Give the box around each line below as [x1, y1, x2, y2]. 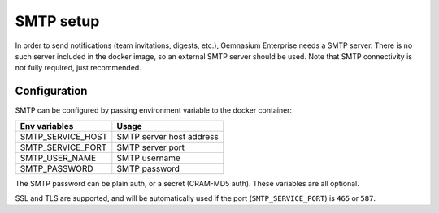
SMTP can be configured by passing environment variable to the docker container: [15, 105, 293, 115]
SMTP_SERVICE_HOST [20, 130, 108, 142]
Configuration [15, 84, 88, 98]
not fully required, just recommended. [15, 63, 141, 73]
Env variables [20, 120, 74, 131]
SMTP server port [116, 142, 185, 153]
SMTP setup [15, 12, 100, 30]
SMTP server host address [116, 130, 219, 142]
